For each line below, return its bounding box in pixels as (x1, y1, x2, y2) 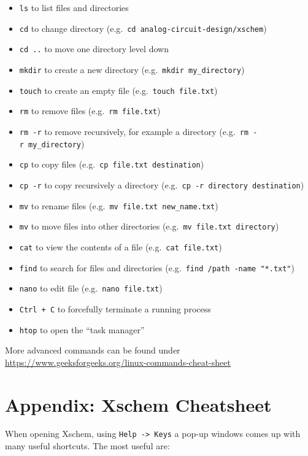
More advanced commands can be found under (5, 344, 180, 357)
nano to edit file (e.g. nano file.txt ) (19, 282, 163, 295)
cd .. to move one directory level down (19, 42, 169, 55)
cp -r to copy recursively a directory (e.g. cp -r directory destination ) (19, 178, 304, 191)
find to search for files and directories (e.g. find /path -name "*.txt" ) (19, 261, 295, 274)
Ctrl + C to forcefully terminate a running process (19, 302, 211, 315)
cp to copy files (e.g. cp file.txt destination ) (19, 158, 204, 171)
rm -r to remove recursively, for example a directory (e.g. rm (19, 125, 248, 137)
